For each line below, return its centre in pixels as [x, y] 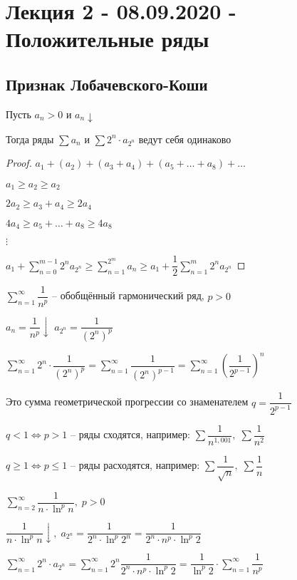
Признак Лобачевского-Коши [107, 84]
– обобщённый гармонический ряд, [128, 295]
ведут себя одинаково [185, 139]
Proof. [19, 163]
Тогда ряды [30, 139]
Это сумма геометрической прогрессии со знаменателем [127, 402]
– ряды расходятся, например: [135, 465]
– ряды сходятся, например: [130, 434]
